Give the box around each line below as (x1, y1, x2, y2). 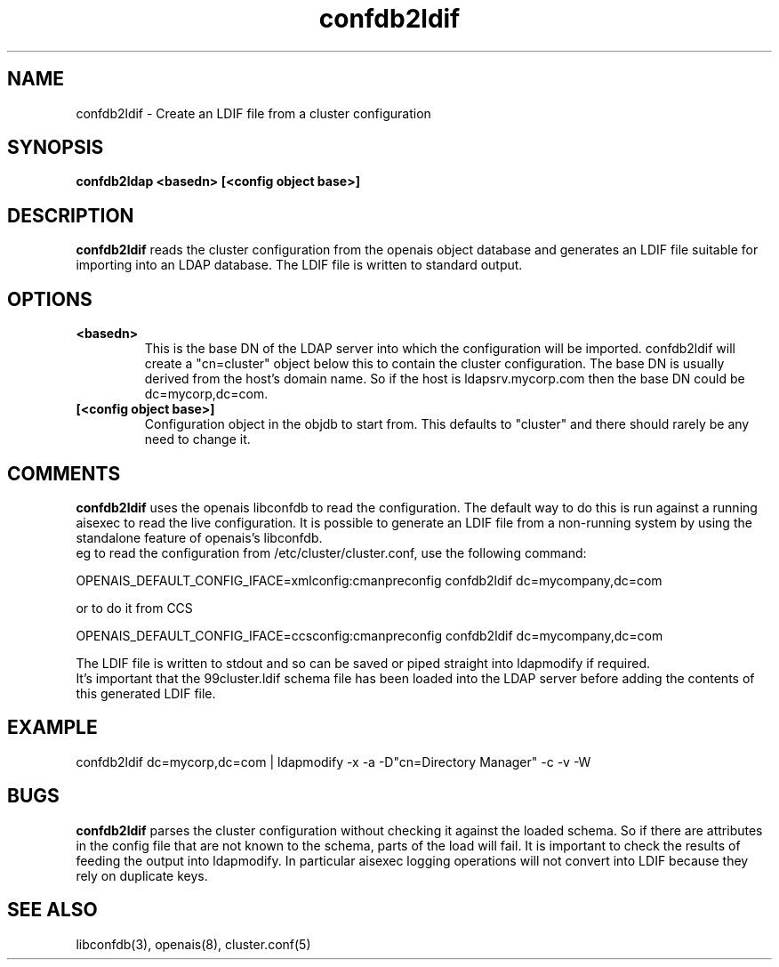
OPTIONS (7, 287, 92, 310)
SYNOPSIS (7, 136, 104, 159)
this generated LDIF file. (76, 685, 216, 701)
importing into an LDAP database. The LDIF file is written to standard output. (76, 257, 523, 273)
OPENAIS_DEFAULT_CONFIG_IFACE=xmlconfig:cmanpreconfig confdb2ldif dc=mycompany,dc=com (76, 572, 663, 588)
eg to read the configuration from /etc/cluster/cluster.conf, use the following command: (76, 544, 587, 560)
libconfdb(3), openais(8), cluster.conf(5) (76, 936, 311, 952)
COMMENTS (7, 462, 121, 485)
